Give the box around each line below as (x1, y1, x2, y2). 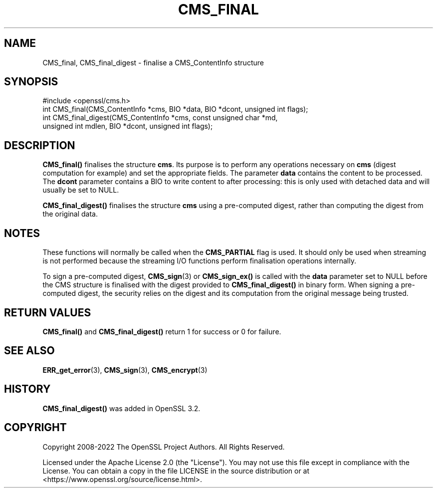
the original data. (42, 210, 98, 219)
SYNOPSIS (4, 75, 58, 88)
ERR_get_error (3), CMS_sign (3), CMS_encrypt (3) (42, 365, 208, 374)
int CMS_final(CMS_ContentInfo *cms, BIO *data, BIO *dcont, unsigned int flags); (42, 105, 308, 114)
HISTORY (4, 383, 51, 396)
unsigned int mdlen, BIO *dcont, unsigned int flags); (42, 122, 213, 131)
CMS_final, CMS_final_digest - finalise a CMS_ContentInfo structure (42, 58, 264, 67)
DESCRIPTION (4, 139, 75, 152)
